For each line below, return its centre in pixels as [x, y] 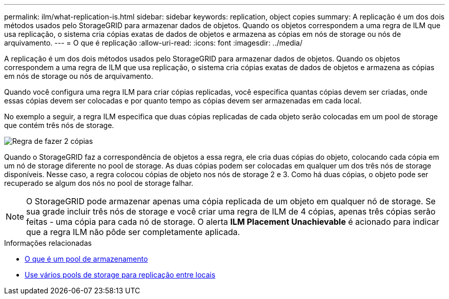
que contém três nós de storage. [59, 125]
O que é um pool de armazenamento [86, 259]
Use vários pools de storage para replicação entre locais [120, 275]
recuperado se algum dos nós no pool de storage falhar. [99, 183]
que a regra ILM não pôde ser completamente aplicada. [133, 232]
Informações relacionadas [48, 243]
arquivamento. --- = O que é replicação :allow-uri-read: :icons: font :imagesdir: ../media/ [154, 43]
